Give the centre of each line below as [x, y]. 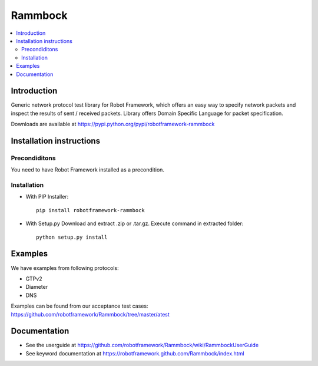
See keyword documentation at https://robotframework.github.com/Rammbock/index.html [135, 353]
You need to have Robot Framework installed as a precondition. [88, 170]
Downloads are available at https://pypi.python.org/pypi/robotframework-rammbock [113, 124]
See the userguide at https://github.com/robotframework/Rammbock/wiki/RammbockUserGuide [142, 345]
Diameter [37, 287]
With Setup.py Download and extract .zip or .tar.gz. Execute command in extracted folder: [135, 223]
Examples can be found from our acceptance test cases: [79, 306]
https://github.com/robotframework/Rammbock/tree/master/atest [90, 314]
